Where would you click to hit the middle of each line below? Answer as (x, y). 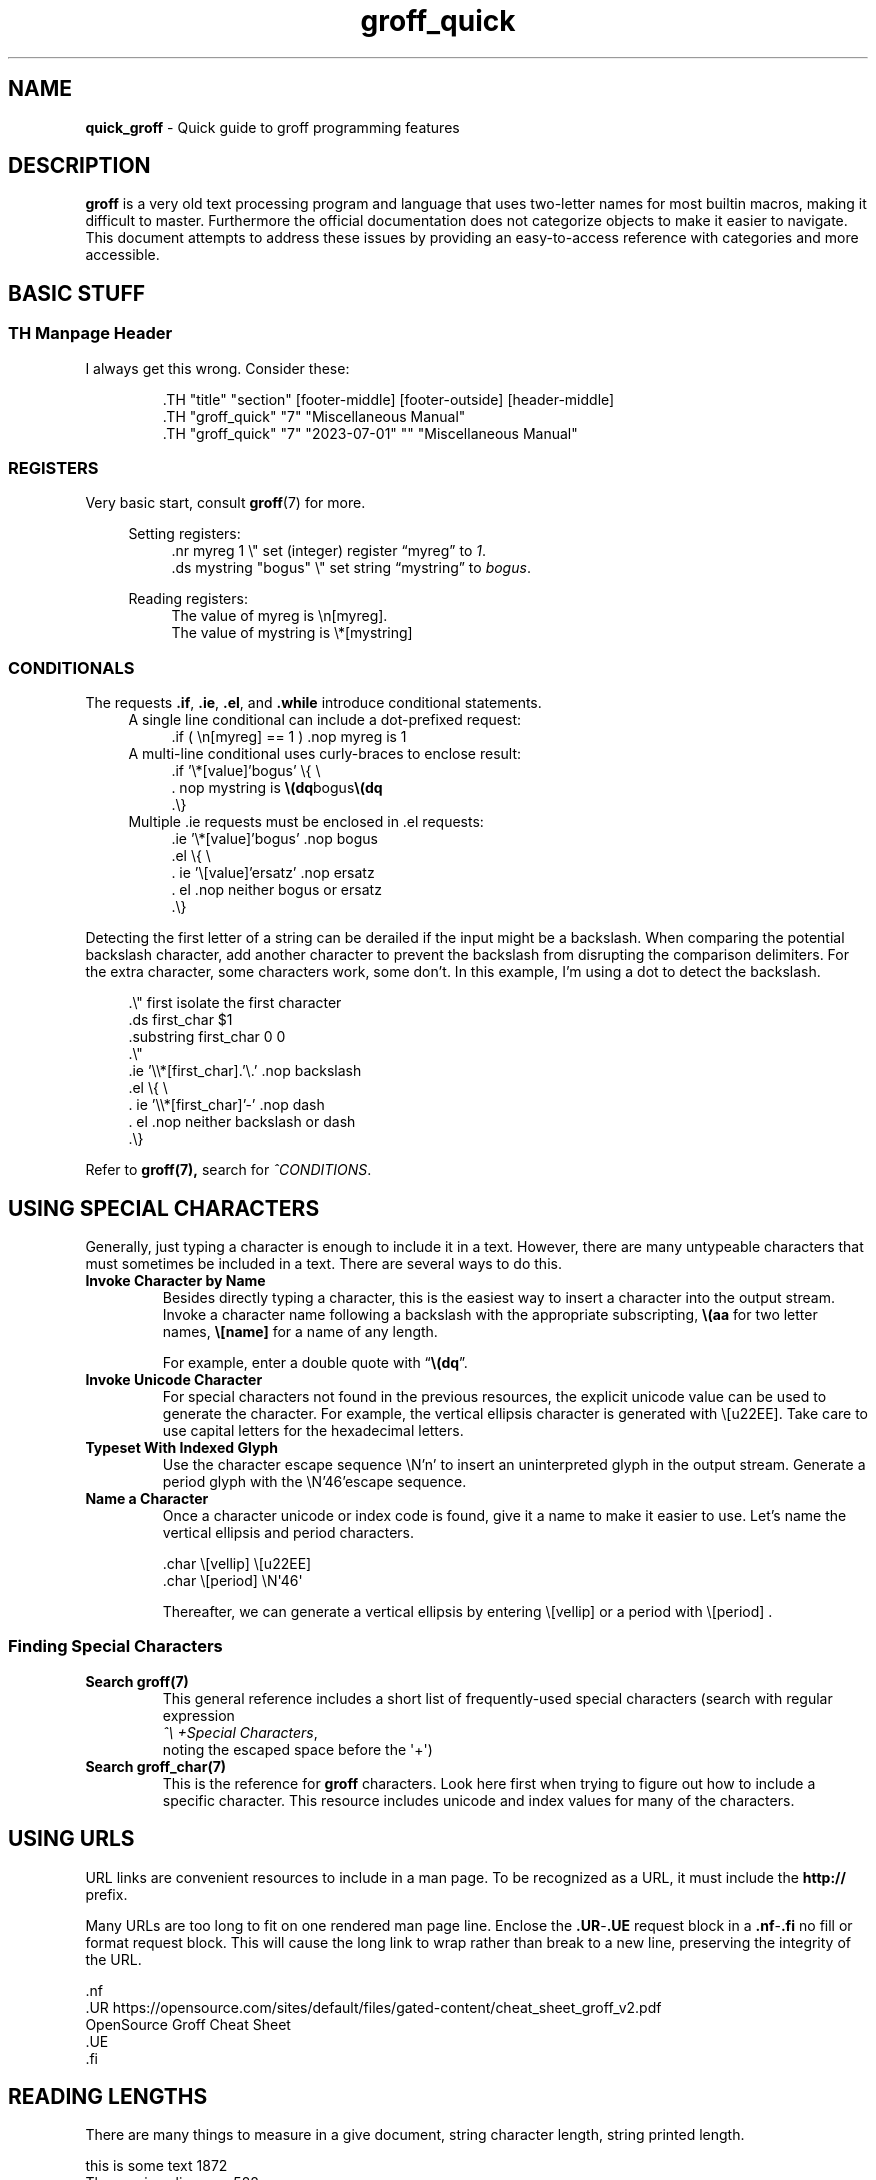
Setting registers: (184, 534)
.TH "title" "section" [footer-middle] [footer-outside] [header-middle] (388, 399)
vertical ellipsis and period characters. (288, 1532)
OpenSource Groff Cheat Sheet (188, 2024)
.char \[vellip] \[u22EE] (237, 1563)
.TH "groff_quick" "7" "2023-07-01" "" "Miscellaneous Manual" (370, 433)
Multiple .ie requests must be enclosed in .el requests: (306, 822)
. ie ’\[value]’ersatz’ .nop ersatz (273, 873)
